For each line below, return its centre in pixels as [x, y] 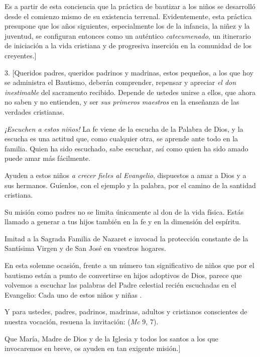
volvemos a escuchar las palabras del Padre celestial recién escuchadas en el [120, 285]
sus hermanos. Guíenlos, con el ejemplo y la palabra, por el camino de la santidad [130, 185]
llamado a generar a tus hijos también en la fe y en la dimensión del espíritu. [123, 221]
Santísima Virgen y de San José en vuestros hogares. [85, 248]
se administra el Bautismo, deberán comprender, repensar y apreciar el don [120, 82]
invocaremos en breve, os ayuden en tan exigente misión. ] [93, 348]
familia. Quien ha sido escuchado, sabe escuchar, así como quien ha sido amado [126, 148]
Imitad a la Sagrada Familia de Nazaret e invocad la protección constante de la [126, 238]
